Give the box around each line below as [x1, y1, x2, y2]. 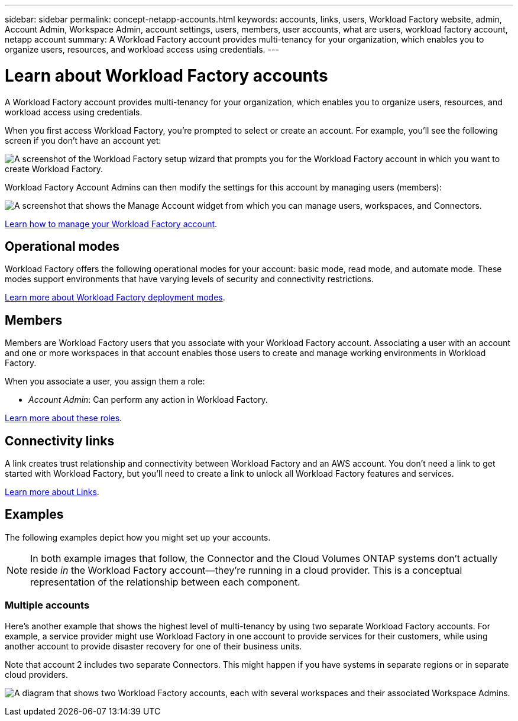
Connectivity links [5, 433, 115, 448]
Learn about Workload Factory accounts [5, 65, 328, 86]
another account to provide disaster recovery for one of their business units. [5, 641, 302, 651]
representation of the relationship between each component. [30, 575, 300, 588]
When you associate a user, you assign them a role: [5, 376, 205, 387]
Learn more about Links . [5, 487, 99, 497]
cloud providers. [5, 669, 68, 680]
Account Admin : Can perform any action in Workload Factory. [28, 395, 268, 405]
